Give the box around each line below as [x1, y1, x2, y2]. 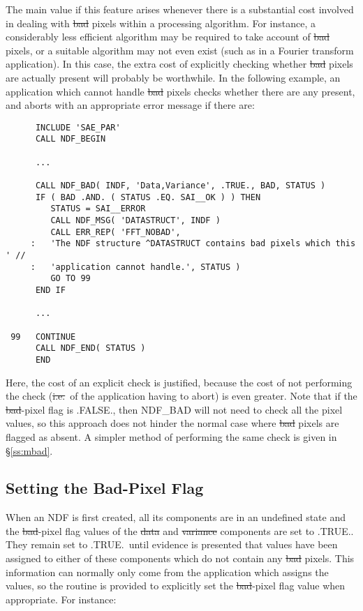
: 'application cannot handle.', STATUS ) [30, 262, 241, 272]
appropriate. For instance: [6, 591, 117, 606]
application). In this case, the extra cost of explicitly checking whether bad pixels [6, 56, 353, 71]
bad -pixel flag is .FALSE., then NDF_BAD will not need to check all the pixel [6, 402, 343, 416]
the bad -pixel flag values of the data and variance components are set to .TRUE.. [6, 523, 354, 538]
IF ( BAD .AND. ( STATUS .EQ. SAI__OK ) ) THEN [35, 192, 261, 202]
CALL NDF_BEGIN [35, 134, 106, 144]
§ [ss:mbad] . [6, 443, 53, 458]
